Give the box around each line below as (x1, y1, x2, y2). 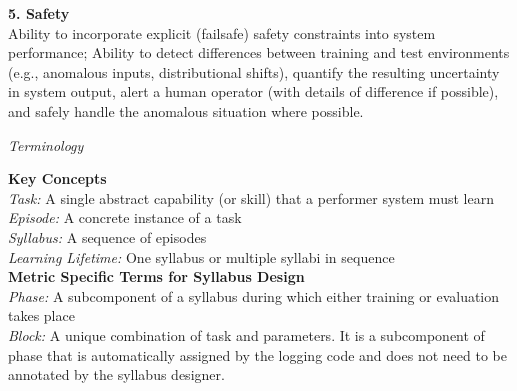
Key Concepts (8, 168, 107, 189)
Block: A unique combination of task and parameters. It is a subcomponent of (8, 324, 485, 345)
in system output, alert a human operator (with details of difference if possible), (8, 81, 499, 102)
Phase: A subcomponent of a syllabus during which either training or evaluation (8, 285, 500, 306)
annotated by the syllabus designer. (8, 364, 225, 385)
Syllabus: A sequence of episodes (8, 226, 207, 247)
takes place (8, 305, 75, 326)
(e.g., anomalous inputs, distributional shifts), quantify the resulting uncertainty (8, 61, 500, 82)
